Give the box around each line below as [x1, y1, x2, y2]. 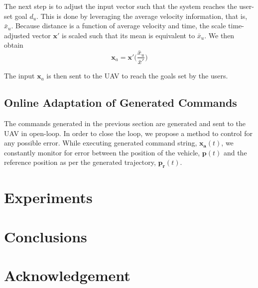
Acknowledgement [4, 265, 130, 286]
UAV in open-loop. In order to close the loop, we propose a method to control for [4, 128, 253, 138]
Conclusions [4, 226, 87, 246]
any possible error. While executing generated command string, [4, 138, 197, 148]
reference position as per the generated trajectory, [4, 157, 156, 167]
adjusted [4, 30, 30, 40]
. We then [204, 30, 235, 40]
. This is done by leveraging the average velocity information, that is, [36, 10, 248, 21]
